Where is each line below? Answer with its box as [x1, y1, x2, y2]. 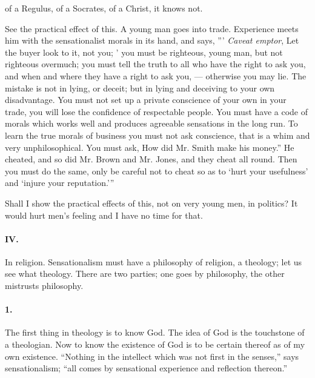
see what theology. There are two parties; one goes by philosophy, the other [5, 267, 285, 280]
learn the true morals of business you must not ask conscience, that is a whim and [5, 128, 310, 141]
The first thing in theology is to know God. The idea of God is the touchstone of [5, 326, 305, 339]
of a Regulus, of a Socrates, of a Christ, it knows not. [5, 2, 203, 14]
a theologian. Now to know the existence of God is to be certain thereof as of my [5, 338, 305, 351]
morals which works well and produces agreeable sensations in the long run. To [5, 117, 298, 130]
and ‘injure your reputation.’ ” [5, 176, 114, 189]
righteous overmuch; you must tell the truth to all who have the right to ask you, [5, 58, 306, 70]
